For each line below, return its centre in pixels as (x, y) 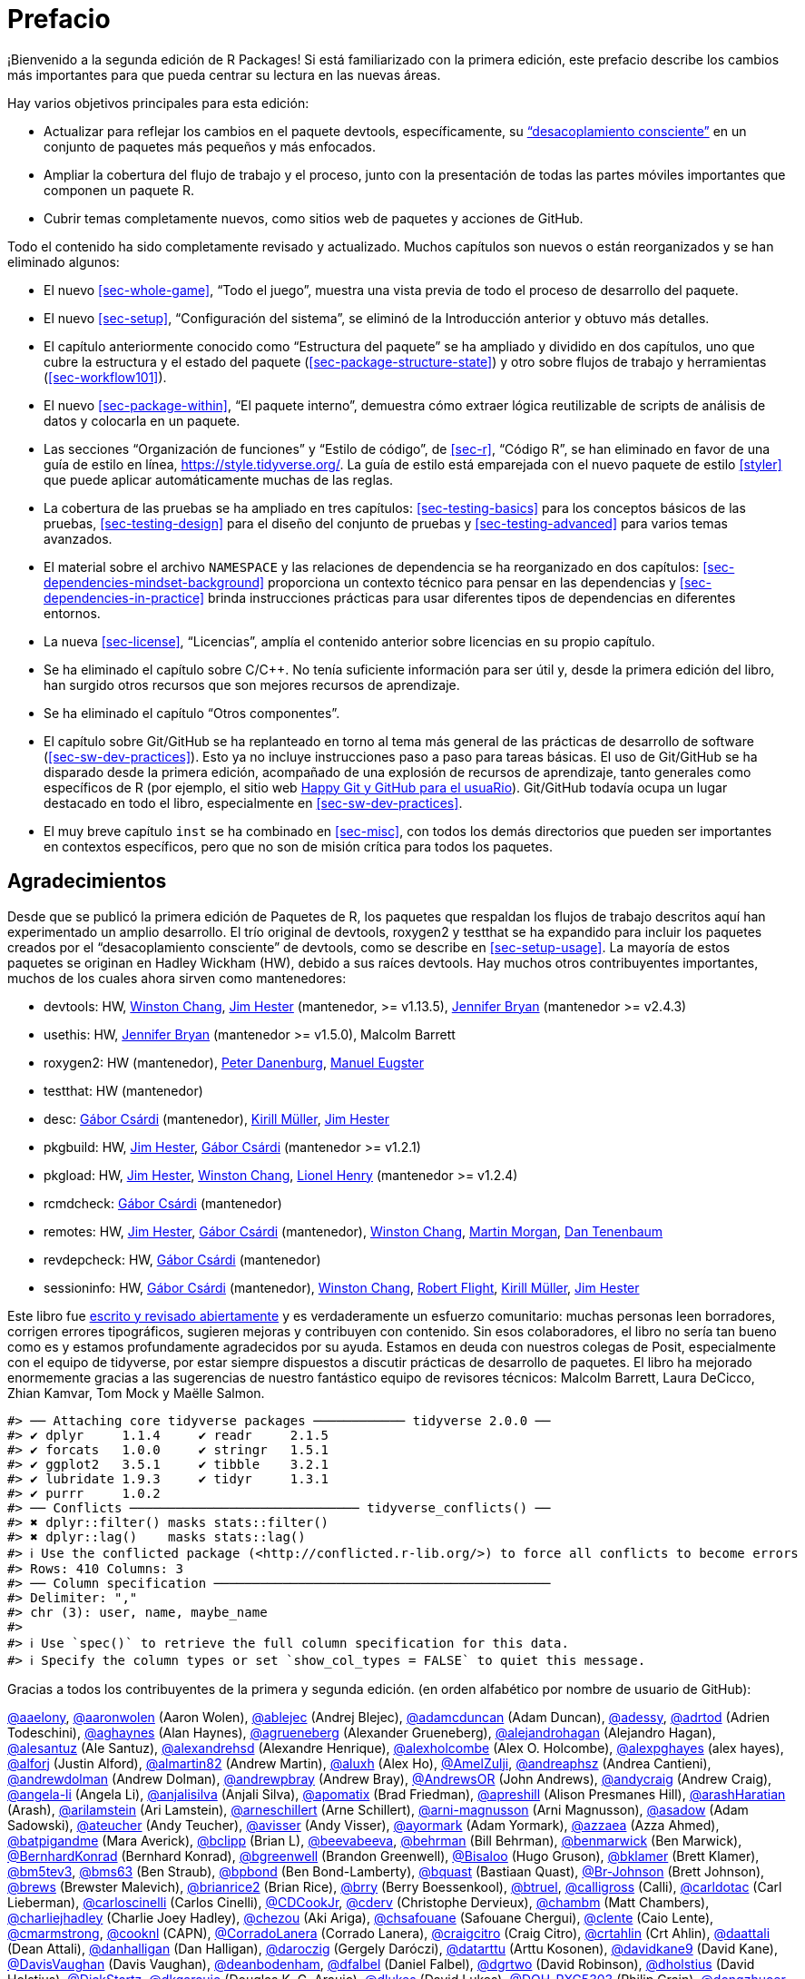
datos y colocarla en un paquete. (142, 420)
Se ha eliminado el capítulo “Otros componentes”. (192, 713)
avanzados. (78, 538)
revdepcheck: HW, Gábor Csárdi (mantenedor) (182, 1259)
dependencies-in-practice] (124, 597)
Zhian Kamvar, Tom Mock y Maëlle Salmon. (136, 1393)
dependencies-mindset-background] (154, 582)
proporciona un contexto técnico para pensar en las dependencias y (472, 582)
